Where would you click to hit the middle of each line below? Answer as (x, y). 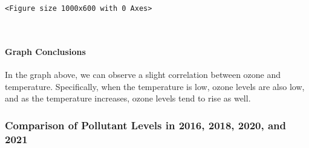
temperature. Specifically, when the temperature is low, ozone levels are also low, (155, 86)
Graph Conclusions (45, 51)
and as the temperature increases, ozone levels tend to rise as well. (128, 98)
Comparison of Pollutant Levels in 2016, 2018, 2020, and (146, 125)
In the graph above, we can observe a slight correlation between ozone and (143, 75)
